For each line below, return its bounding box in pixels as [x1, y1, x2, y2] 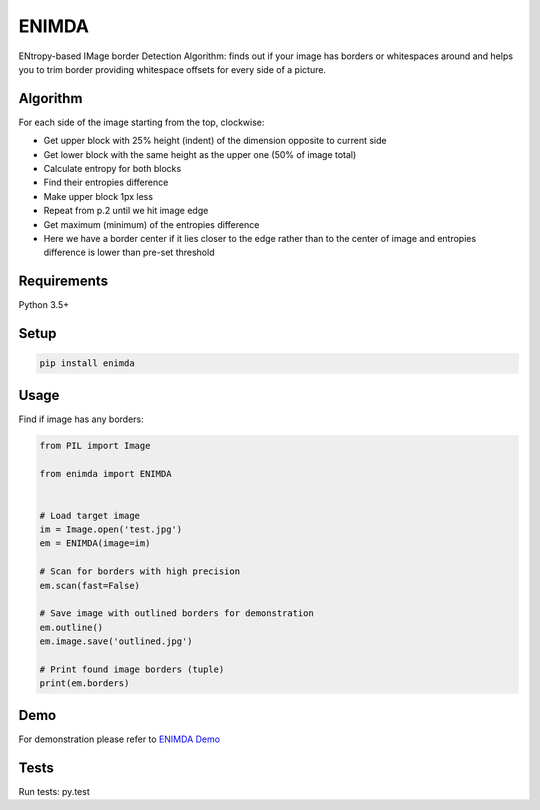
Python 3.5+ [18, 299, 70, 311]
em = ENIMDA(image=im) [39, 538, 151, 549]
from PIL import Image [39, 440, 151, 451]
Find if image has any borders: [18, 413, 144, 425]
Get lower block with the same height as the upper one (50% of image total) [43, 148, 357, 160]
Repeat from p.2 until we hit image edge [43, 205, 209, 217]
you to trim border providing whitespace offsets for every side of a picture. [18, 63, 327, 75]
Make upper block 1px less [43, 190, 154, 202]
